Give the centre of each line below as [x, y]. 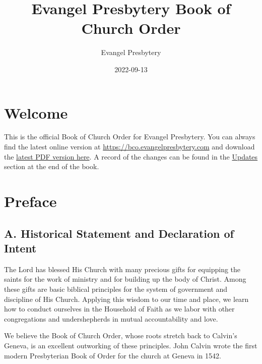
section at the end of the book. [52, 166]
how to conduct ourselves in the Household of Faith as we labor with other [119, 309]
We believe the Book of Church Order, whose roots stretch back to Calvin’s [121, 335]
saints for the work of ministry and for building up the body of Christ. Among [125, 279]
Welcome [36, 112]
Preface [30, 201]
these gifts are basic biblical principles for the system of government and [116, 289]
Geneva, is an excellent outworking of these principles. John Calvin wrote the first [131, 345]
